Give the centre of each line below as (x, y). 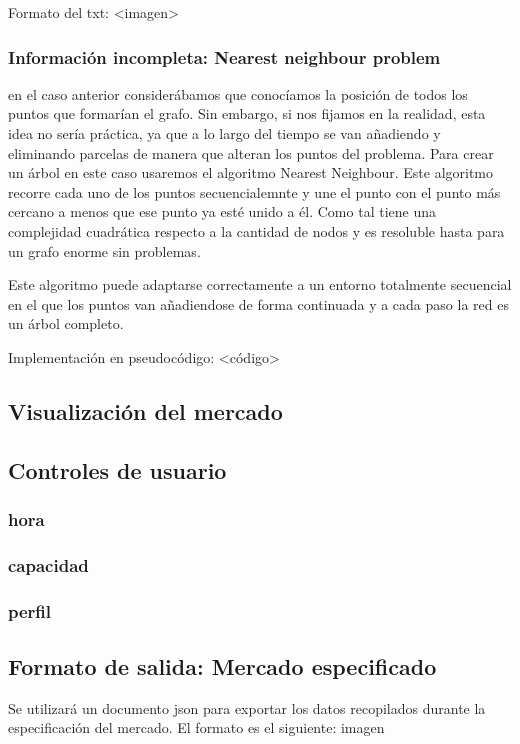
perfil (30, 610)
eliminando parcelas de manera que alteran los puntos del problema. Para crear (251, 152)
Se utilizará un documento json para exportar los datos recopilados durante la (247, 707)
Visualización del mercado (145, 410)
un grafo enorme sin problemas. (104, 250)
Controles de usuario (117, 469)
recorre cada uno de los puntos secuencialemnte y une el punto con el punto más (254, 191)
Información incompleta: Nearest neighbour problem (224, 56)
